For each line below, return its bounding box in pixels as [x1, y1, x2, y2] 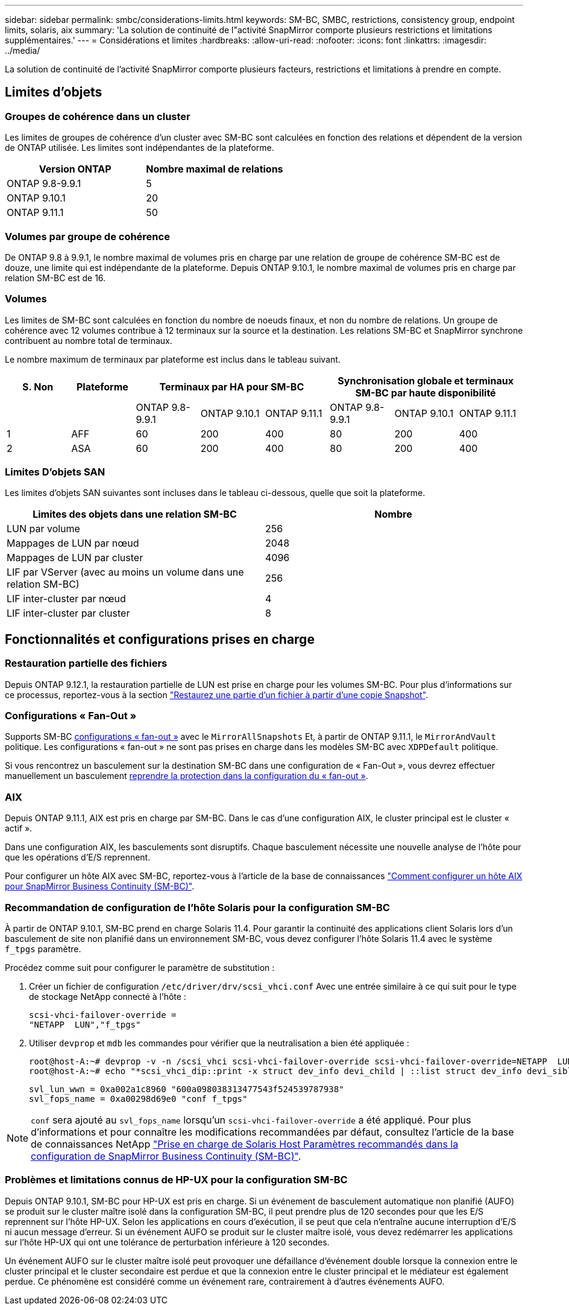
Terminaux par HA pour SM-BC [159, 380, 304, 393]
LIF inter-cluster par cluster [7, 607, 130, 620]
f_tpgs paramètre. [5, 943, 81, 954]
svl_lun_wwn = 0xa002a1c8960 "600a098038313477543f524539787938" [29, 1084, 344, 1094]
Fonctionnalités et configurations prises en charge [5, 631, 315, 647]
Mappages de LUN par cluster [7, 552, 143, 564]
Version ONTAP [39, 163, 112, 176]
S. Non [22, 380, 54, 393]
